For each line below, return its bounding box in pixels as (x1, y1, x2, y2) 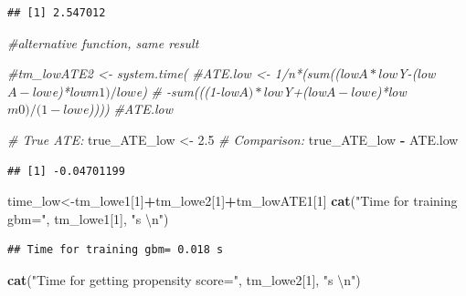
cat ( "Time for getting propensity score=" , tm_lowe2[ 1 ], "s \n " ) (7, 270, 361, 289)
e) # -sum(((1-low (135, 81, 239, 100)
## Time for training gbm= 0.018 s (7, 243, 224, 257)
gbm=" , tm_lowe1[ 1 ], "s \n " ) (7, 209, 169, 228)
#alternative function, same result (7, 33, 199, 52)
